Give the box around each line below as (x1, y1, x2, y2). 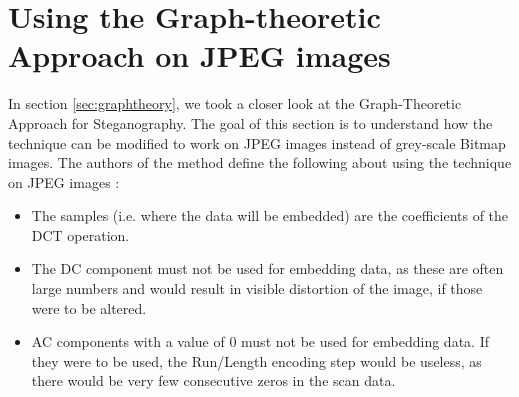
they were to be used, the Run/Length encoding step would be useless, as (31, 350, 482, 371)
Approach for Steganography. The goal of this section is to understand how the (8, 112, 493, 133)
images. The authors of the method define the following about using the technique (8, 152, 512, 173)
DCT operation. (31, 224, 130, 245)
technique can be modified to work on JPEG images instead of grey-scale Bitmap (8, 132, 506, 153)
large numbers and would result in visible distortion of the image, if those (31, 278, 483, 299)
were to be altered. (31, 297, 147, 318)
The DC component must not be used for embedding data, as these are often (31, 258, 504, 279)
